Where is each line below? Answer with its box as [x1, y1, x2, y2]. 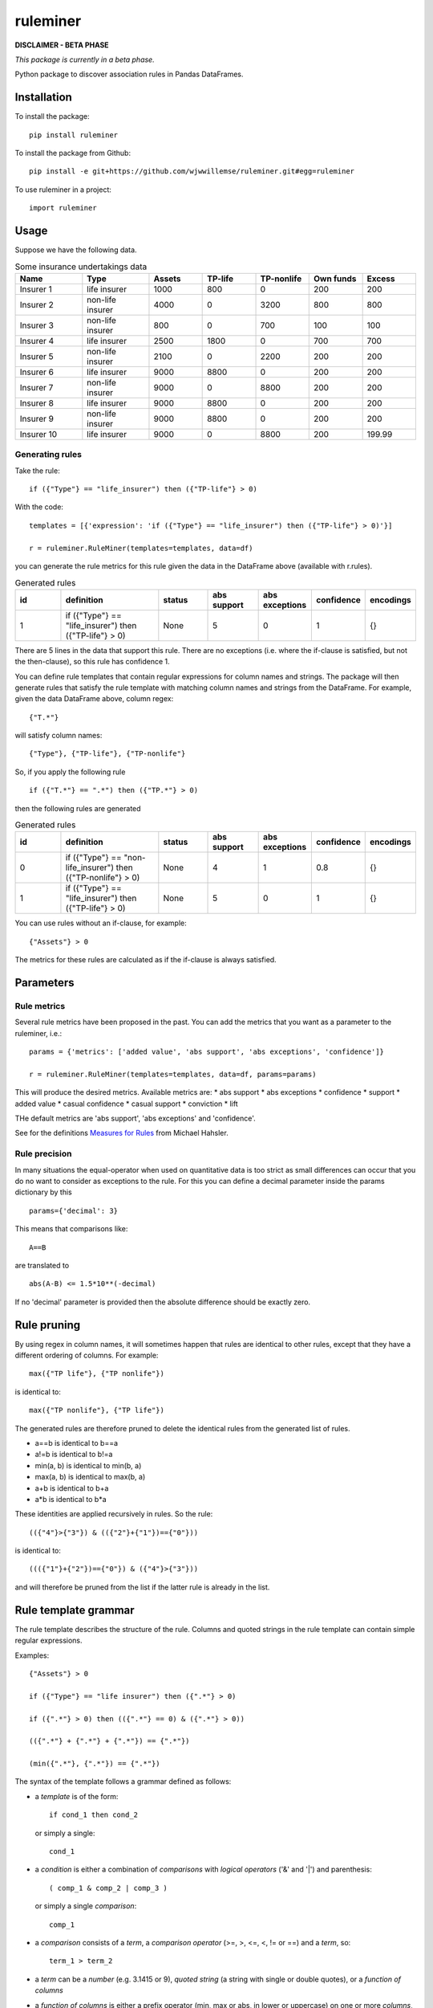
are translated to [14, 1260, 70, 1270]
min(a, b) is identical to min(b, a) [34, 1460, 142, 1470]
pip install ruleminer [29, 130, 119, 140]
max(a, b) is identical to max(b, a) [34, 1472, 146, 1482]
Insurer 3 [19, 320, 54, 331]
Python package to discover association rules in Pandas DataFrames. [14, 69, 244, 80]
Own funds [313, 273, 357, 284]
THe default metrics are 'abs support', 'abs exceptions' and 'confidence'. [14, 1113, 256, 1124]
